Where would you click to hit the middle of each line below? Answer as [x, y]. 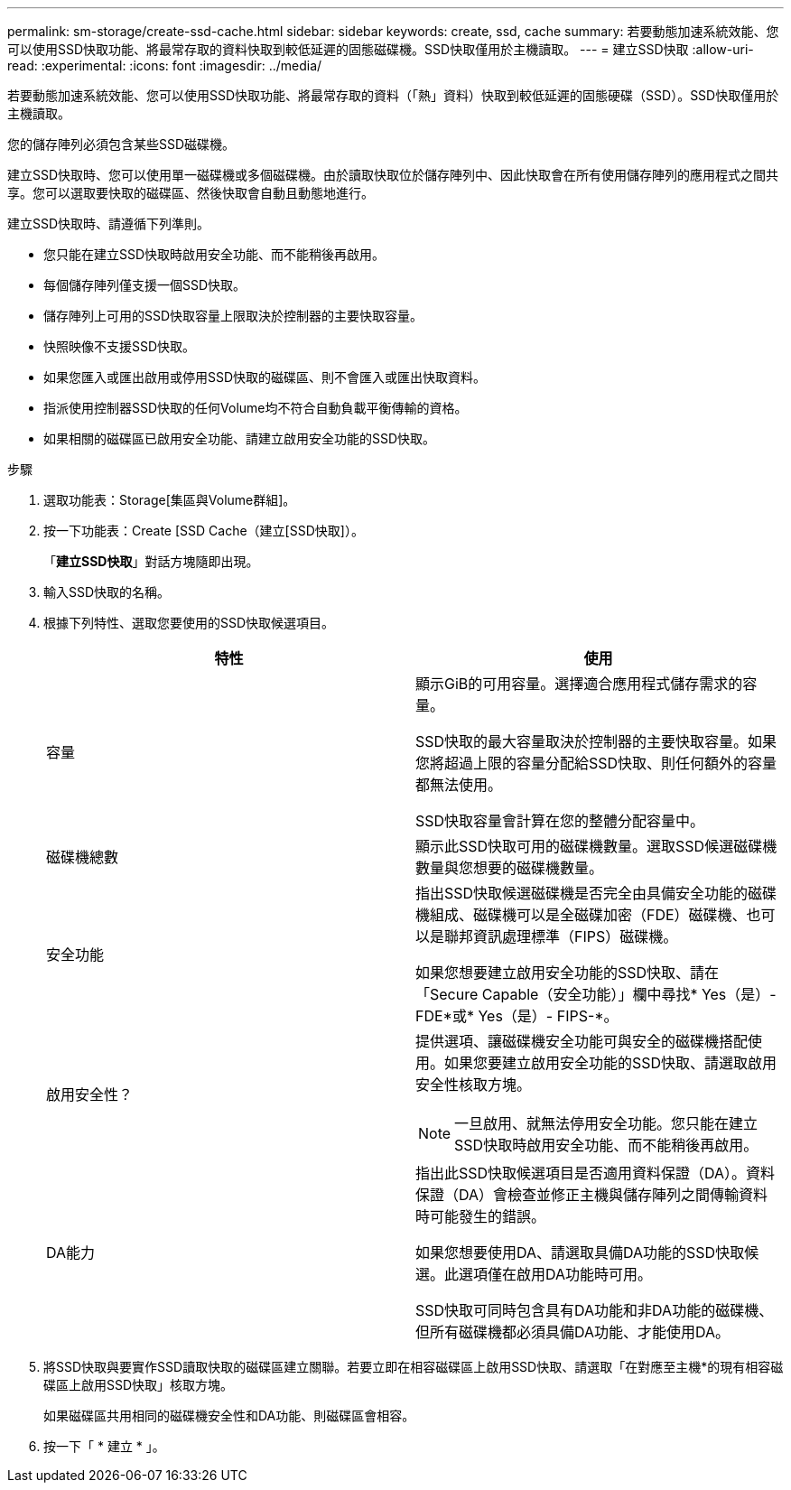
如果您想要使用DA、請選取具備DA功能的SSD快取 [580, 1253]
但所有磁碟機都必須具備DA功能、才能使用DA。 [573, 1332]
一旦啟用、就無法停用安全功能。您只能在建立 [606, 1123]
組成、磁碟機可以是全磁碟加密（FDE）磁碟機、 [588, 915]
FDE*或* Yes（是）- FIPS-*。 [517, 1016]
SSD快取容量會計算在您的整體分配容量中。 [560, 821]
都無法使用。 [459, 785]
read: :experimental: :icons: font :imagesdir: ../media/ [165, 65]
